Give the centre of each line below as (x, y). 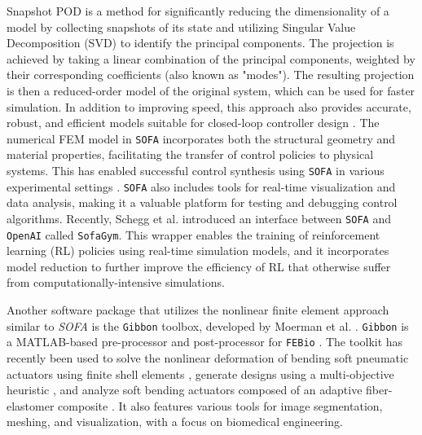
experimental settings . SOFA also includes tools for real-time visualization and (201, 186)
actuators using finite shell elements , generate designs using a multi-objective (200, 373)
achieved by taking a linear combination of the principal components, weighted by (211, 58)
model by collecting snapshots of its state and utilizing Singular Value (181, 26)
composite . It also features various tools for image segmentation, (220, 405)
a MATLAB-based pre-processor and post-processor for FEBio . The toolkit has (205, 342)
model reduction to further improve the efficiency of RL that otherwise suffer (199, 266)
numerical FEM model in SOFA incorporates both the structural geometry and (201, 138)
